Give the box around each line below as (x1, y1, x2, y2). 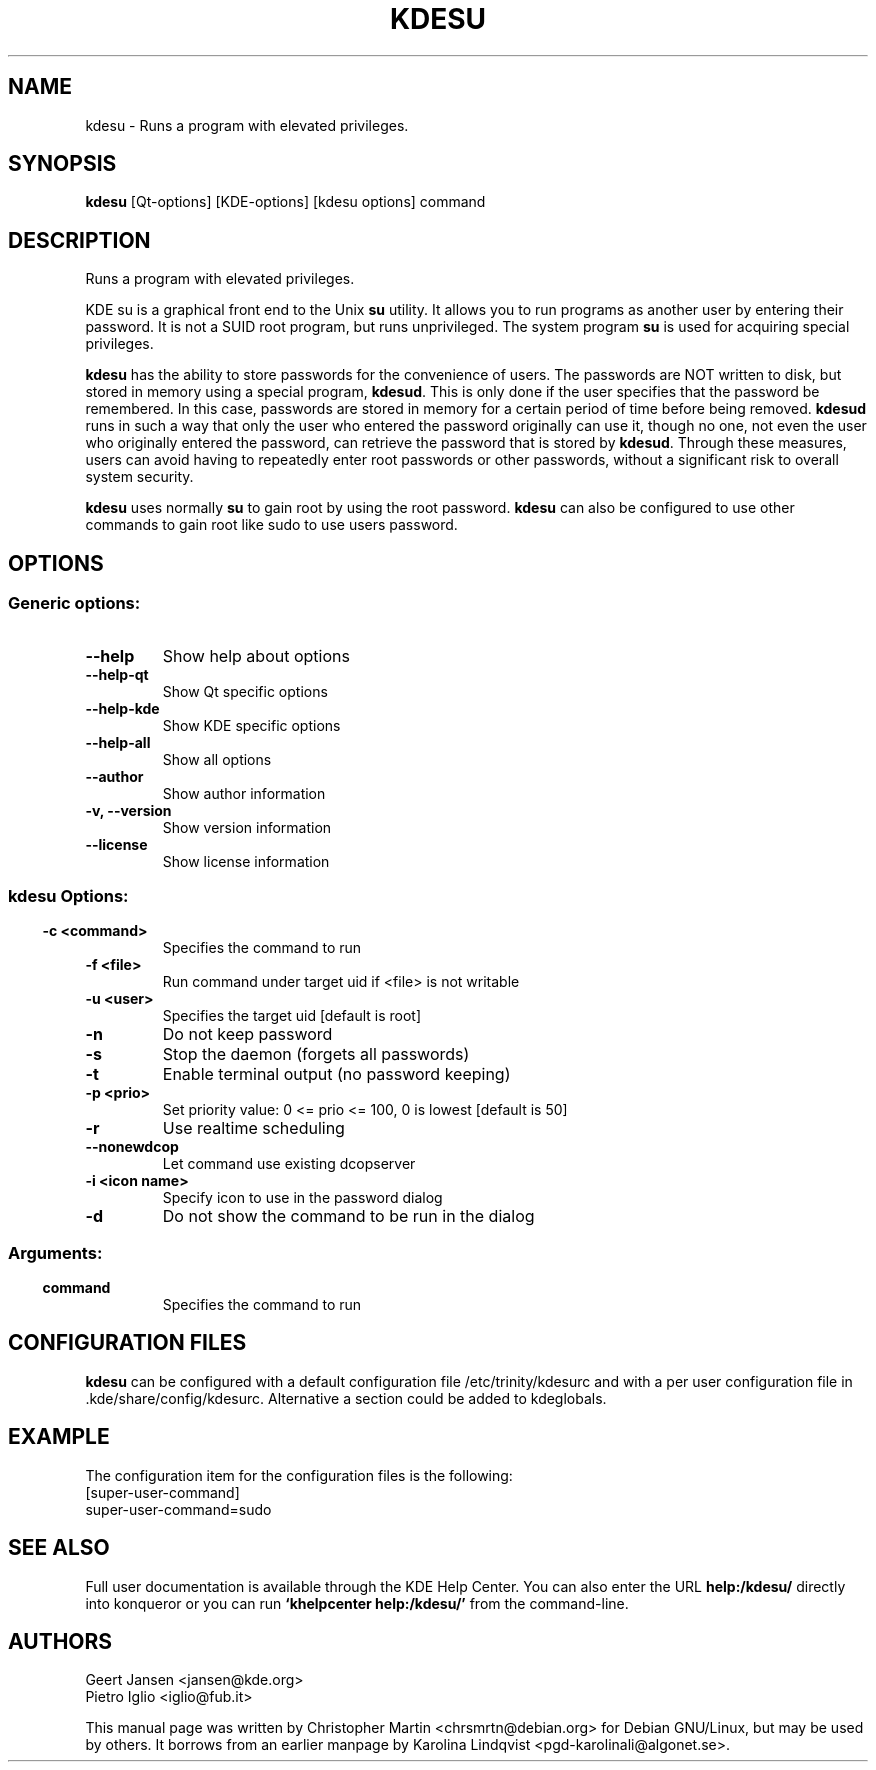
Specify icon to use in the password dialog (162, 1189, 443, 1207)
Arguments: (8, 1242, 103, 1263)
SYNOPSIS (8, 151, 117, 177)
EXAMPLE (8, 1424, 110, 1450)
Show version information (162, 818, 332, 836)
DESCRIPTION (8, 227, 151, 253)
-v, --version (85, 801, 172, 819)
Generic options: (8, 593, 141, 614)
